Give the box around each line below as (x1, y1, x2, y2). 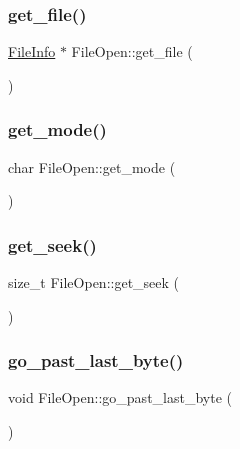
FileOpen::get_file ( (71, 41, 193, 62)
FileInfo (8, 41, 56, 62)
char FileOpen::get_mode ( (8, 156, 176, 177)
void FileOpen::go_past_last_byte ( (8, 387, 232, 408)
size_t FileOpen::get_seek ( (8, 272, 180, 293)
